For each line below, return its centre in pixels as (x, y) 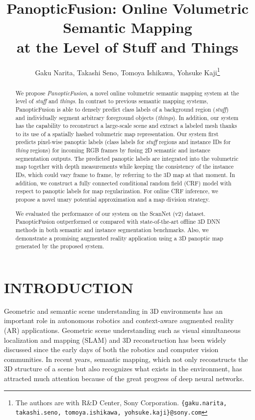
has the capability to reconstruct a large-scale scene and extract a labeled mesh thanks (126, 126)
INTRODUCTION (69, 287)
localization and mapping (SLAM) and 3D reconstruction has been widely (115, 340)
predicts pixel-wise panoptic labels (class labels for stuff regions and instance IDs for (123, 142)
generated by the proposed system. (60, 246)
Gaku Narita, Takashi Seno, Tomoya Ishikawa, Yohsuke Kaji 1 (127, 71)
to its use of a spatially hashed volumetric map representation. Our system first (117, 134)
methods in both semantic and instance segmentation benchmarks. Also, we (112, 229)
